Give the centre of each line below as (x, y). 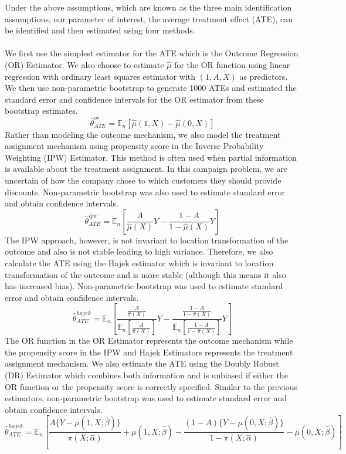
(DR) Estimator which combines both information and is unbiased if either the (146, 375)
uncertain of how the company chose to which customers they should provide (143, 180)
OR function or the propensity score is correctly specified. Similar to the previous (151, 386)
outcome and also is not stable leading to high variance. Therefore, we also (139, 251)
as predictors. (264, 76)
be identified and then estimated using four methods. (100, 30)
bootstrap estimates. (41, 111)
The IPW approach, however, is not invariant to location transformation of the (147, 240)
